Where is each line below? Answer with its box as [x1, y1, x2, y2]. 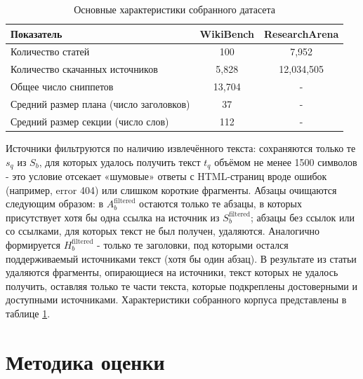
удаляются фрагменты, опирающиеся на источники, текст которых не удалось [6, 265, 338, 280]
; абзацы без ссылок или [250, 209, 355, 224]
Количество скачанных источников [11, 62, 158, 76]
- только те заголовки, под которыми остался [97, 237, 289, 251]
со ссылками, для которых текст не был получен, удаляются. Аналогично [6, 223, 319, 238]
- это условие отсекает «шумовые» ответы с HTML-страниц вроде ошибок [6, 168, 327, 183]
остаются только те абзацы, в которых [139, 196, 302, 211]
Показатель [11, 26, 62, 41]
